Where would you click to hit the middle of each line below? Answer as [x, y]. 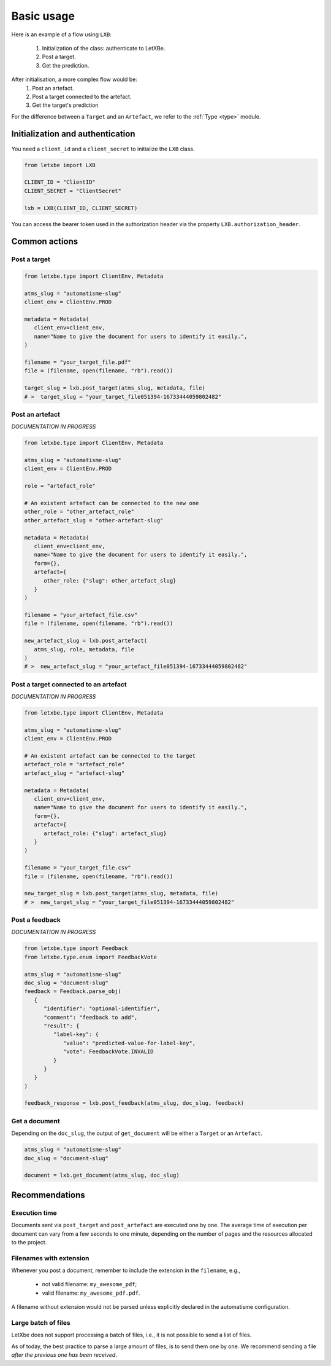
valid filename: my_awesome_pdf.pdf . [91, 1293]
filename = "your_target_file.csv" [78, 868]
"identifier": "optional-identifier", [102, 1009]
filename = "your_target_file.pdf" [78, 362]
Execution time [34, 1212]
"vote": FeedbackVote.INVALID [108, 1052]
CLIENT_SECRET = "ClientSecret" [73, 191]
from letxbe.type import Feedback [76, 948]
